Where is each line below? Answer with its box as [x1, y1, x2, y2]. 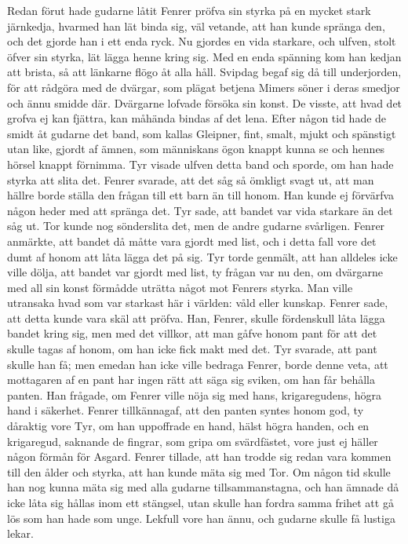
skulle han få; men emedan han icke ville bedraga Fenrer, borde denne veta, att [7, 356, 388, 372]
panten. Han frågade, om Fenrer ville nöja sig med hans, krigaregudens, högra [7, 386, 382, 403]
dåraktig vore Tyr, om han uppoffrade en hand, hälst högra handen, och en [7, 418, 370, 434]
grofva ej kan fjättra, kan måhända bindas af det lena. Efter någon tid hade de [7, 110, 387, 126]
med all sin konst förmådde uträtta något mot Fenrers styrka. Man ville [7, 279, 353, 295]
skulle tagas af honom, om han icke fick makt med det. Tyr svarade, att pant [7, 341, 377, 357]
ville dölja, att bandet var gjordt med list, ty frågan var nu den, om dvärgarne [7, 264, 384, 280]
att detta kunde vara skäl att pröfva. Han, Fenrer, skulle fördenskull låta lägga [7, 309, 385, 326]
